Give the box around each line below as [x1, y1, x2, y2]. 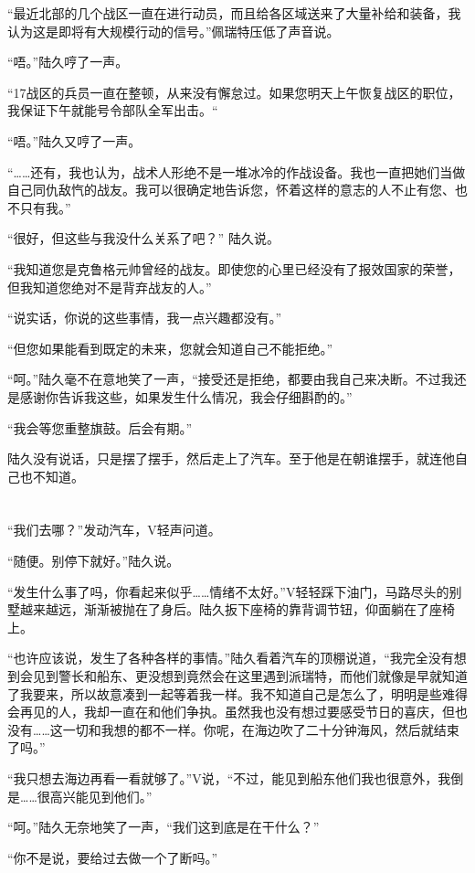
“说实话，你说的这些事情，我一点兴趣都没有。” [7, 308, 282, 327]
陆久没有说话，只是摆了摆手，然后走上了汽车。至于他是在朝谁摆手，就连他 [7, 449, 455, 468]
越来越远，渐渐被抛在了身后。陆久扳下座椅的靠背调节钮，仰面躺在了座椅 [19, 600, 455, 619]
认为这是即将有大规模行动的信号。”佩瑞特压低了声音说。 [7, 21, 340, 40]
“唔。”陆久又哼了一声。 [7, 131, 142, 150]
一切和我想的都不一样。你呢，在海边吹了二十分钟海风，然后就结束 [62, 719, 459, 739]
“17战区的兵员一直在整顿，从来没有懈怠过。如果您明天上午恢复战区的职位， [7, 82, 461, 101]
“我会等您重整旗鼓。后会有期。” [7, 418, 193, 437]
